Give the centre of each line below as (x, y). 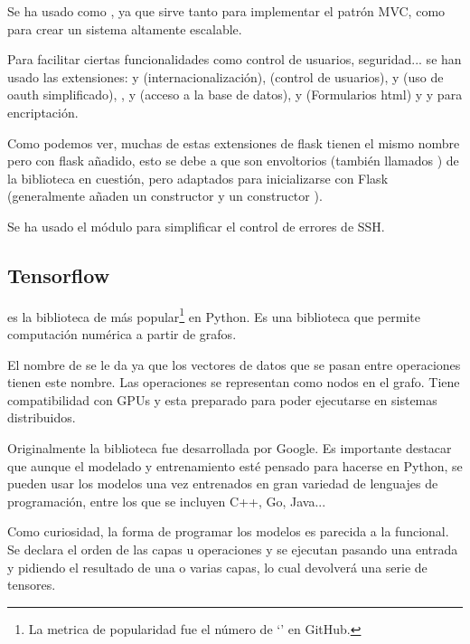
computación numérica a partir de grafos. (122, 333)
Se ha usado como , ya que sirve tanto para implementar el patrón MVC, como (226, 11)
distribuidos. (42, 417)
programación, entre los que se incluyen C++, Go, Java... (167, 501)
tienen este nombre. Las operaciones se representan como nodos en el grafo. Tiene (234, 382)
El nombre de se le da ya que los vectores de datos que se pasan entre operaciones (234, 364)
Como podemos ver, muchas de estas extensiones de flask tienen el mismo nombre (234, 142)
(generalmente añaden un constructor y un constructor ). (165, 196)
